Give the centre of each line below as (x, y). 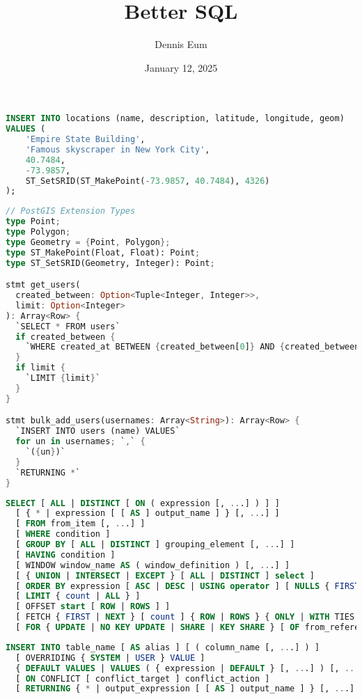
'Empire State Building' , (85, 140)
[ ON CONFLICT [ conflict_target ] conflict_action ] (143, 678)
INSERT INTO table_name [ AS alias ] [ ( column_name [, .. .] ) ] (163, 647)
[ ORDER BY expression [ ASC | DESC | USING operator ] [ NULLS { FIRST (188, 586)
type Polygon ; (38, 232)
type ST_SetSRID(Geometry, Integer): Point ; (110, 263)
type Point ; (33, 222)
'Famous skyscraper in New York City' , (118, 149)
